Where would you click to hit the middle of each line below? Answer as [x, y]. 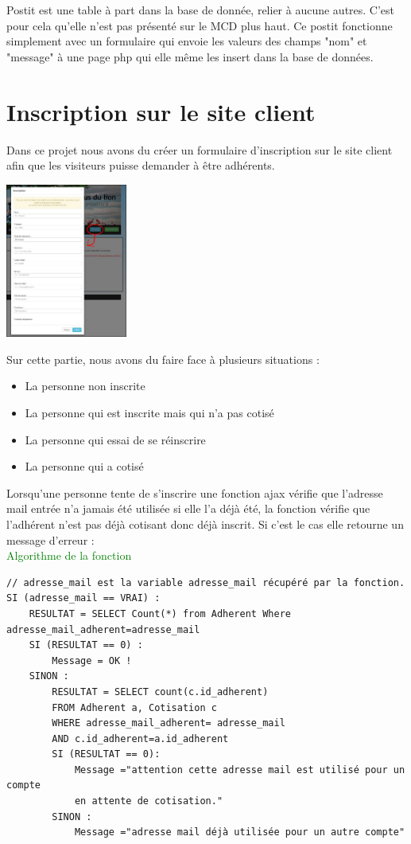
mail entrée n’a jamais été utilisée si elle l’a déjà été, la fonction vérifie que [188, 508]
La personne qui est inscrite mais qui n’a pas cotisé [149, 412]
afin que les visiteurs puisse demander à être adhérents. [141, 165]
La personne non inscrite [85, 386]
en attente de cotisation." [149, 801]
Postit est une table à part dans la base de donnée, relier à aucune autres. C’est [201, 10]
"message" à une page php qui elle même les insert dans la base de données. [190, 56]
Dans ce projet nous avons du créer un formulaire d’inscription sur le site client [200, 149]
